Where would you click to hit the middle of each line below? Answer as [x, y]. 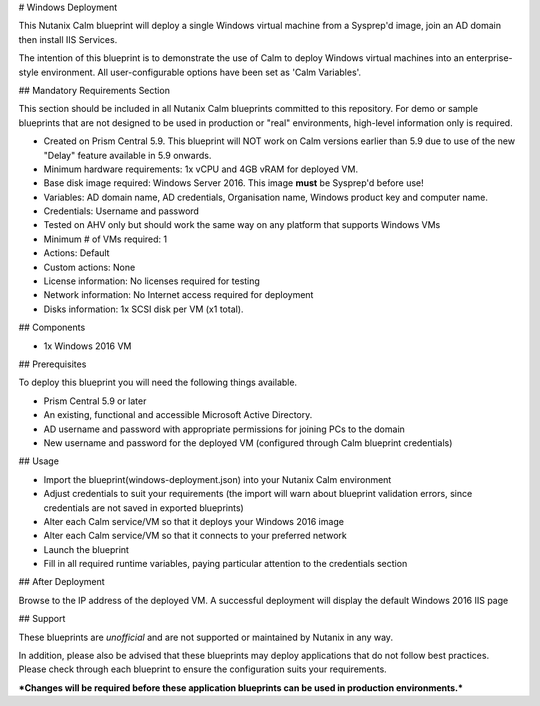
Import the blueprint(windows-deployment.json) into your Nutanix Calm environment [217, 479]
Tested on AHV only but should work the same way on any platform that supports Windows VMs [242, 225]
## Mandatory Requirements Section [94, 90]
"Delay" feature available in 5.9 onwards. [127, 155]
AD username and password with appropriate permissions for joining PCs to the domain [224, 429]
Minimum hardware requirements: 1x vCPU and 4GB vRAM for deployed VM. [201, 169]
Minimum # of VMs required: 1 [105, 239]
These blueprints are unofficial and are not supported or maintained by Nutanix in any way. [206, 637]
